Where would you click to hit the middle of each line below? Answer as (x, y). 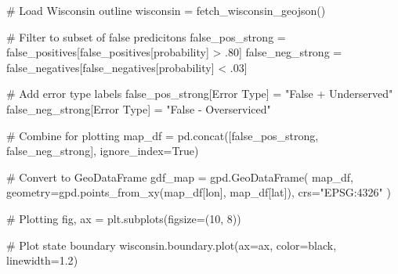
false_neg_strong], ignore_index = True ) (103, 151)
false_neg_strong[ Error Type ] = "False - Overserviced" (139, 108)
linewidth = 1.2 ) (42, 260)
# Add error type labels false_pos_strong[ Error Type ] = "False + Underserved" (200, 94)
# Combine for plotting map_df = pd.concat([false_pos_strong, (163, 135)
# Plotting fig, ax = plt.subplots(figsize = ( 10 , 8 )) (124, 218)
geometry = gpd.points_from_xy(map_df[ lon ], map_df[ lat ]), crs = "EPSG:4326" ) (199, 192)
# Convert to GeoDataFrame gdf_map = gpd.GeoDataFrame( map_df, (180, 177)
